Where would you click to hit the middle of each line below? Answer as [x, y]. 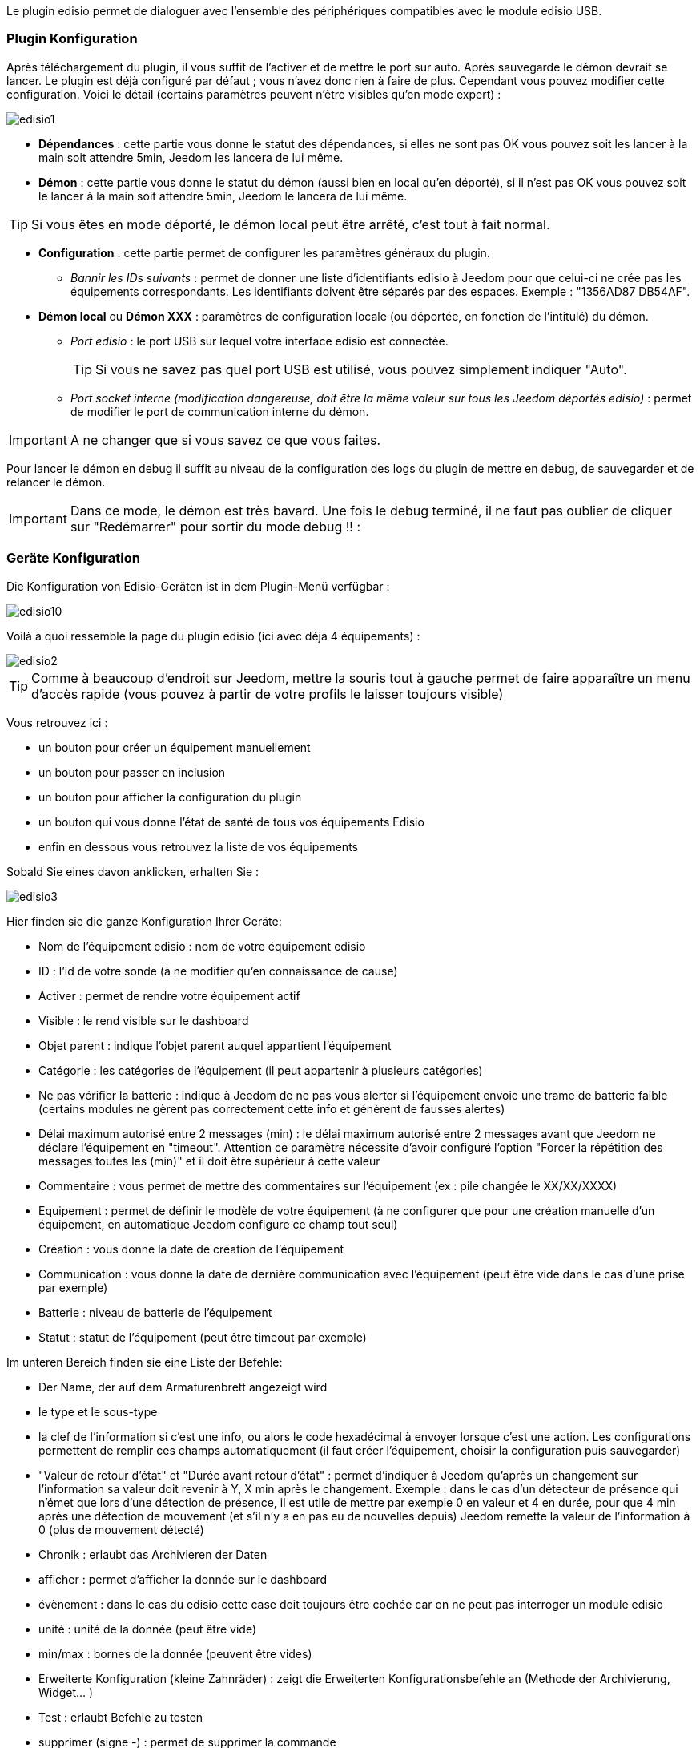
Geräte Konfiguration [73, 558]
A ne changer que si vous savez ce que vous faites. [225, 440]
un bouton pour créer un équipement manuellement [175, 747]
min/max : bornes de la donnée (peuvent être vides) [175, 1653]
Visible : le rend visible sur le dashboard [144, 1020]
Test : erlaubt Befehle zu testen [121, 1717]
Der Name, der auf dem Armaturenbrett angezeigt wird [183, 1387]
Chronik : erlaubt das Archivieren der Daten [153, 1554]
